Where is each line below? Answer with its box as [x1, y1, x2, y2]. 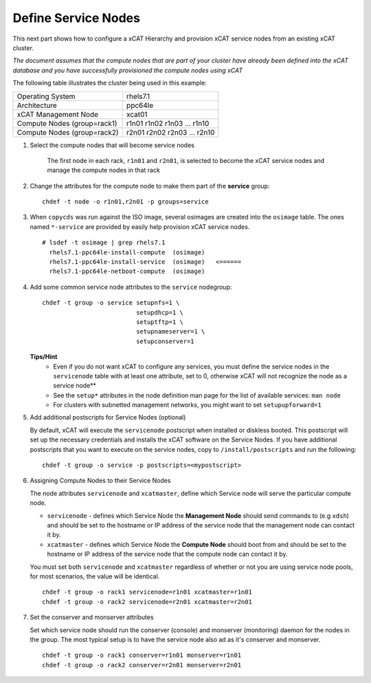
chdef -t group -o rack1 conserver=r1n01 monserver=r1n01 [42, 651, 242, 660]
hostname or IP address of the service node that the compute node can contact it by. [47, 550, 288, 559]
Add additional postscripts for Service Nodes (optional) [30, 413, 186, 422]
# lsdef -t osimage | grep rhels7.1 [42, 239, 166, 247]
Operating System [16, 91, 76, 101]
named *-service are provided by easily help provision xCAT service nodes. [30, 222, 250, 230]
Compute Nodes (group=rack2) [16, 127, 120, 137]
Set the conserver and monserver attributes [30, 613, 154, 622]
